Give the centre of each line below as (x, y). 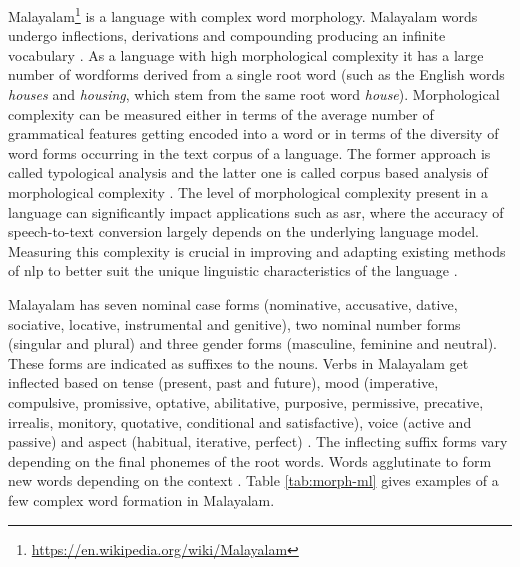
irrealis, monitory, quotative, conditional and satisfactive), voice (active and (240, 421)
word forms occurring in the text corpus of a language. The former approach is (249, 152)
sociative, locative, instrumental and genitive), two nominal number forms (234, 323)
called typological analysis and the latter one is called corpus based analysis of (248, 172)
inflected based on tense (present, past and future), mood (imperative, (223, 382)
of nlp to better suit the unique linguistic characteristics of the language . (233, 270)
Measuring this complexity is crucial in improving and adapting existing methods (257, 250)
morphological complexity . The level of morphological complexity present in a (248, 192)
